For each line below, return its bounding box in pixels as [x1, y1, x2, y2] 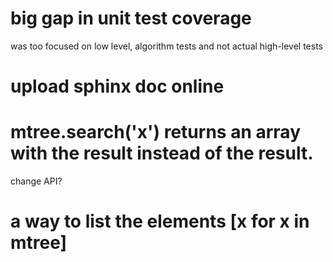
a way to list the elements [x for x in [10, 210, 310, 233]
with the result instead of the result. [10, 142, 314, 165]
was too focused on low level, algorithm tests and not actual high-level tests [10, 40, 324, 52]
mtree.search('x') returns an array [10, 121, 301, 144]
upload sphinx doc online [10, 75, 225, 98]
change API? [10, 175, 63, 187]
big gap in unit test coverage [10, 7, 252, 30]
